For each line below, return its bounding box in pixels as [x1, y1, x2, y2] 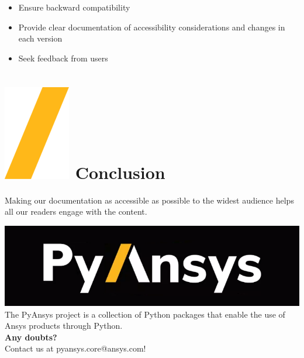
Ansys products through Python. [5, 319, 123, 332]
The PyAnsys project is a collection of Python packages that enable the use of [5, 308, 285, 320]
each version [18, 32, 63, 44]
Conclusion [75, 160, 165, 184]
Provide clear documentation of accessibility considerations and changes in [18, 20, 285, 33]
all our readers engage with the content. [5, 205, 147, 218]
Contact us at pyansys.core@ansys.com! [5, 342, 146, 354]
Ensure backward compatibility [18, 1, 130, 13]
